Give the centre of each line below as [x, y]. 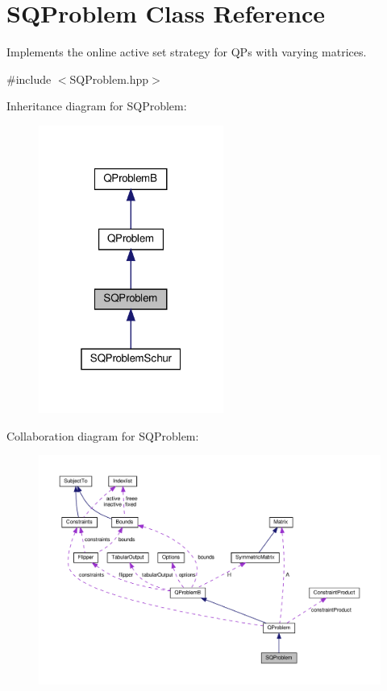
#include [29, 79]
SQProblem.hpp [109, 79]
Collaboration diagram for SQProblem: [103, 435]
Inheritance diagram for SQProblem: [97, 106]
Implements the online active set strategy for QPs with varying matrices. [187, 52]
